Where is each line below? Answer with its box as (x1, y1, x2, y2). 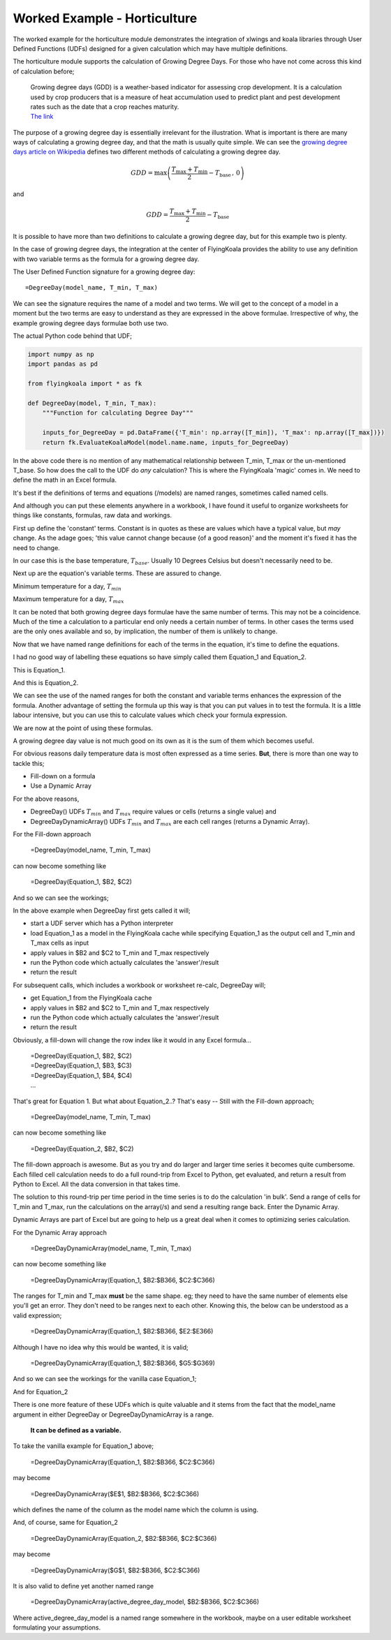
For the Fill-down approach (13, 830, 91, 839)
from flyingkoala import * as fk (27, 380, 142, 387)
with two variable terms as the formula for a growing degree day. (13, 255, 200, 263)
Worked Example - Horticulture (13, 10, 198, 26)
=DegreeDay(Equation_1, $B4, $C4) (30, 1071, 133, 1079)
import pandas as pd (27, 360, 98, 368)
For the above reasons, (13, 795, 80, 803)
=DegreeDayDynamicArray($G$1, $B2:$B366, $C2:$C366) (30, 1566, 200, 1574)
